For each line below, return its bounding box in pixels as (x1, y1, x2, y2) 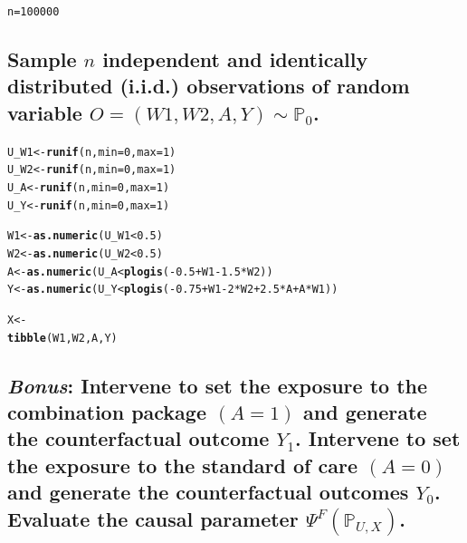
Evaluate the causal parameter (7, 504, 299, 532)
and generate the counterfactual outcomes (7, 478, 409, 506)
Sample (7, 45, 77, 73)
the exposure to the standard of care (7, 451, 357, 479)
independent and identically (102, 45, 368, 73)
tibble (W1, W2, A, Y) (7, 331, 118, 344)
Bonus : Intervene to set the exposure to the (7, 371, 428, 399)
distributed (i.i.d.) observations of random (7, 72, 410, 100)
